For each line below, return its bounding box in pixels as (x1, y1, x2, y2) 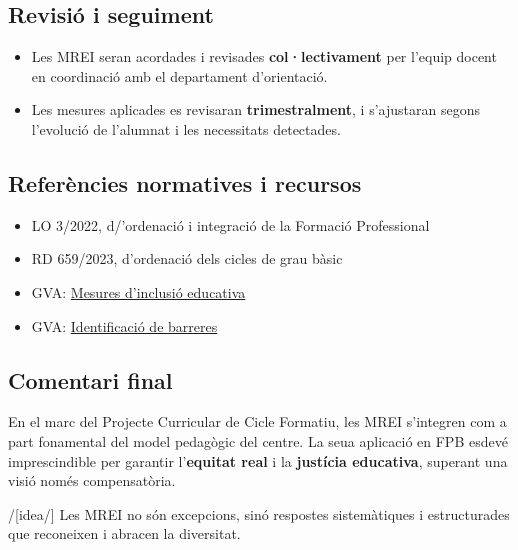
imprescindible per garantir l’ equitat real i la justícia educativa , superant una (8, 450, 508, 471)
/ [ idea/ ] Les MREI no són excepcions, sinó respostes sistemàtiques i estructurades (8, 503, 510, 524)
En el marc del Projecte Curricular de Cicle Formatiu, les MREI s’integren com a (8, 411, 507, 432)
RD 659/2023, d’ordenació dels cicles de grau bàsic (31, 248, 343, 269)
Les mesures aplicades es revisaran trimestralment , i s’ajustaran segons (31, 99, 480, 120)
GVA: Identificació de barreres (31, 315, 218, 336)
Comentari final (8, 364, 173, 395)
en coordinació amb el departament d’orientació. (31, 65, 328, 86)
